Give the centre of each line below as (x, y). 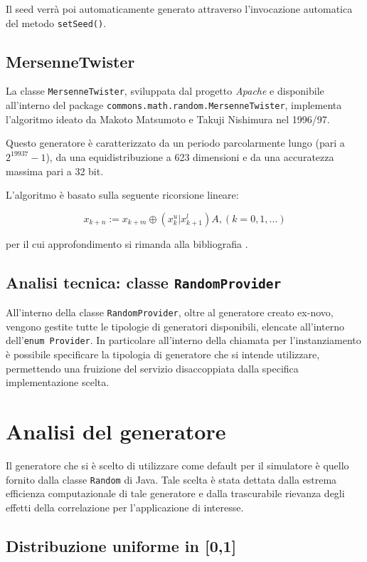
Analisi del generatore (116, 431)
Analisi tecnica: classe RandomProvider (144, 282)
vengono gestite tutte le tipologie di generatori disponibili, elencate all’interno (175, 326)
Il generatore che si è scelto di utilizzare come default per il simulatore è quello (177, 465)
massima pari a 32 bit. (55, 171)
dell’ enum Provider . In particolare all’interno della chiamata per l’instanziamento (183, 340)
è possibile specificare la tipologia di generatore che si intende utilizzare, (163, 354)
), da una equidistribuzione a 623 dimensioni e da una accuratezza (190, 156)
